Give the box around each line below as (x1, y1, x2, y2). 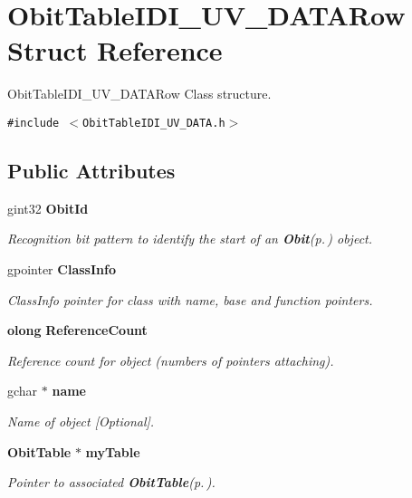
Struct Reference (7, 32, 223, 69)
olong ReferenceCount (7, 321, 148, 340)
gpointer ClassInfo (7, 259, 116, 278)
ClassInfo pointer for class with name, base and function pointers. (7, 290, 373, 309)
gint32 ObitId (7, 198, 89, 217)
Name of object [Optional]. (7, 411, 155, 430)
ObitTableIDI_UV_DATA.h (82, 116, 225, 129)
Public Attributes (7, 156, 176, 184)
